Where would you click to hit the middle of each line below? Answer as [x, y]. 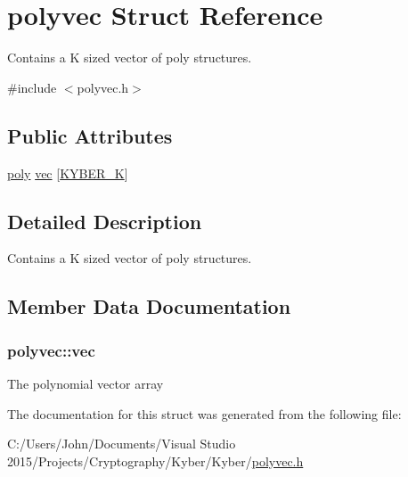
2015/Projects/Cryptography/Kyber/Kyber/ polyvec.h [155, 461]
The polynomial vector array [86, 383]
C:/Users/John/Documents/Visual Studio [122, 444]
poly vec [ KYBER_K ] [68, 173]
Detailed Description [105, 221]
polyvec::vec [51, 350]
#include [32, 87]
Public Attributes [90, 135]
